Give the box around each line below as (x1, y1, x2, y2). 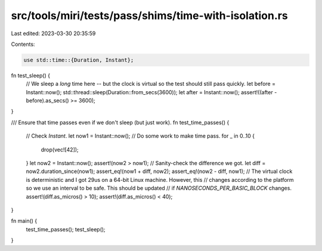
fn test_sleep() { (11, 72, 51, 79)
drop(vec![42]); (41, 146, 79, 153)
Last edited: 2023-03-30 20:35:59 (11, 30, 96, 37)
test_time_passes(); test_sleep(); (26, 225, 106, 233)
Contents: (11, 41, 35, 48)
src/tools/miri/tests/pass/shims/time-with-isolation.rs (11, 9, 289, 22)
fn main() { (11, 218, 38, 225)
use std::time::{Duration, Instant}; (23, 57, 134, 63)
